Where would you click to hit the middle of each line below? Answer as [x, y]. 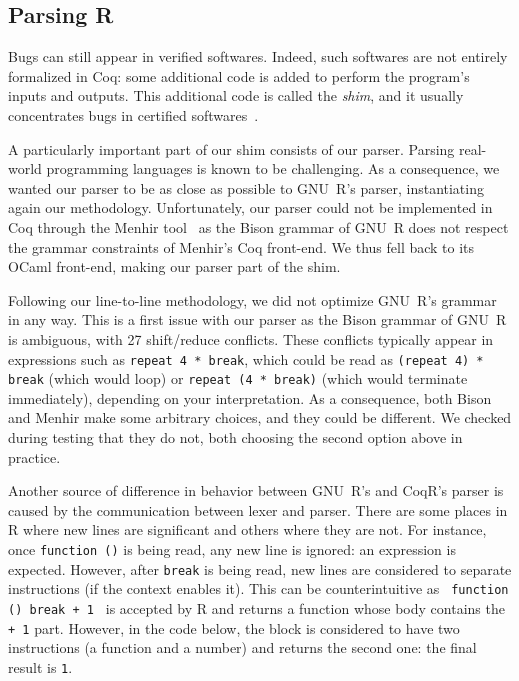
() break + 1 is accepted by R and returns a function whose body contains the [256, 607]
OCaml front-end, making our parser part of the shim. [174, 266]
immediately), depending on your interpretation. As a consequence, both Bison [250, 397]
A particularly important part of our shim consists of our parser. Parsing [231, 148]
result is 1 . [40, 666]
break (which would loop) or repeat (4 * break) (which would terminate [238, 378]
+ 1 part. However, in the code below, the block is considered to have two [234, 627]
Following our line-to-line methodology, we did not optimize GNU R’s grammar [252, 299]
